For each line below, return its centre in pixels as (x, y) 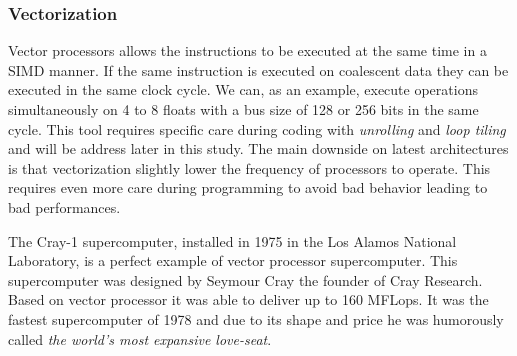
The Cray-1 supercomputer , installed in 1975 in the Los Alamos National (232, 240)
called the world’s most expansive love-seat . (140, 338)
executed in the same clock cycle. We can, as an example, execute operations (243, 89)
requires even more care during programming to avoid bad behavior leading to (248, 187)
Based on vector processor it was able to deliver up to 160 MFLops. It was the (248, 299)
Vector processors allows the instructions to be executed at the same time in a (247, 50)
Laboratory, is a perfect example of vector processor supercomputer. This (233, 260)
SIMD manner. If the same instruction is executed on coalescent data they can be (258, 69)
